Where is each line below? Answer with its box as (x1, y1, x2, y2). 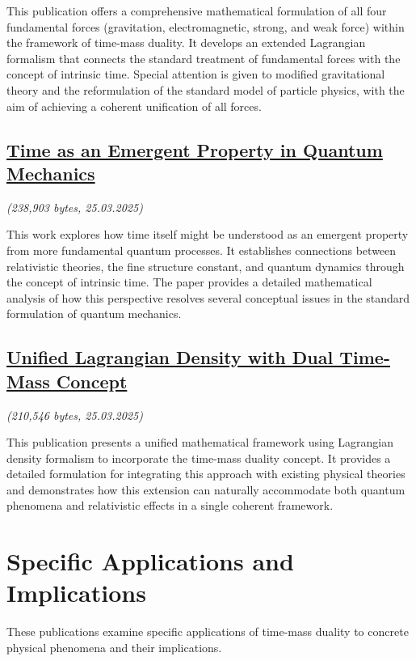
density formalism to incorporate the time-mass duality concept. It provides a (6, 449, 391, 466)
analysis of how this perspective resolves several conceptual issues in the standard (6, 289, 410, 306)
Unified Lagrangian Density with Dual (6, 345, 334, 370)
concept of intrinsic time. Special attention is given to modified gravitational (6, 66, 385, 83)
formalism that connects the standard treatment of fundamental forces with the (6, 49, 401, 66)
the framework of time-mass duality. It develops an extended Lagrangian (6, 34, 366, 51)
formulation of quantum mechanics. (6, 305, 182, 322)
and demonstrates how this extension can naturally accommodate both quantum (6, 481, 405, 498)
